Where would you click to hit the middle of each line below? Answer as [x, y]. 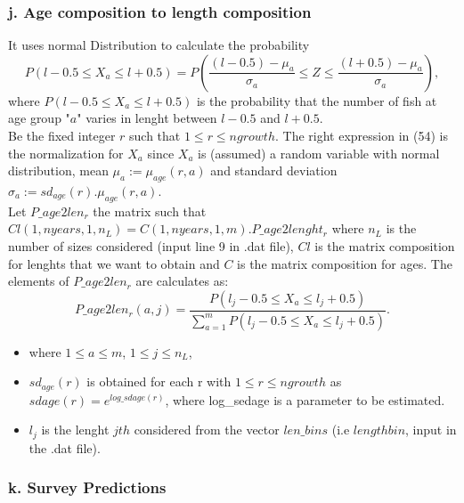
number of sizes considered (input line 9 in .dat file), [151, 245]
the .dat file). [65, 447]
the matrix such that [150, 211]
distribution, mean [58, 170]
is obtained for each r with [159, 381]
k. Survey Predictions [87, 487]
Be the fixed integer [62, 135]
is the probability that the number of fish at [317, 100]
